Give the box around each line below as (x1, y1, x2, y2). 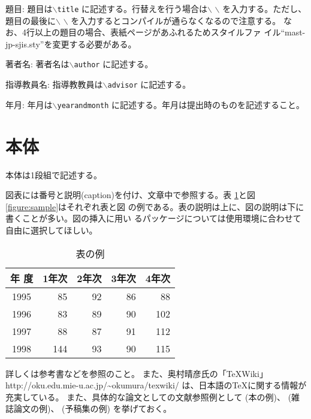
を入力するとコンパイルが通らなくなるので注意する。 (71, 14, 281, 26)
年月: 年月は (5, 98, 53, 110)
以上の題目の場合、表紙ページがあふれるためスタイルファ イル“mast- (34, 26, 306, 38)
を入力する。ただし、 (222, 2, 307, 14)
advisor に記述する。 (107, 78, 191, 91)
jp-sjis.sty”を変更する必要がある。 (5, 37, 137, 50)
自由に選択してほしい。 (5, 223, 98, 236)
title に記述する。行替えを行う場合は (57, 2, 207, 14)
